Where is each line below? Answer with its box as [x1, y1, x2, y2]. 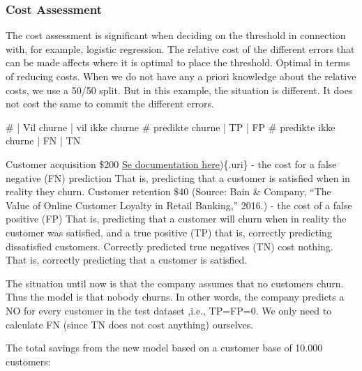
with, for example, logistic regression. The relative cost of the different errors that [6, 41, 355, 56]
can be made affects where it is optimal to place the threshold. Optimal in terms [6, 55, 350, 70]
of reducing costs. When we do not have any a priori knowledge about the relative [6, 69, 356, 83]
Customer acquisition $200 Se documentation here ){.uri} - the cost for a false [6, 156, 337, 171]
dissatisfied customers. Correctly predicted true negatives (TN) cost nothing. [6, 238, 333, 253]
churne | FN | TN [6, 133, 81, 148]
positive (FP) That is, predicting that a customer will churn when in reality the [6, 211, 347, 226]
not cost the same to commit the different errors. [6, 96, 214, 111]
